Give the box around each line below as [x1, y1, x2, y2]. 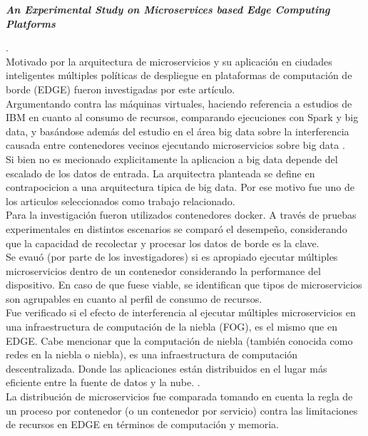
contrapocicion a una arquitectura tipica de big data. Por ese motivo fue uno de [6, 180, 354, 194]
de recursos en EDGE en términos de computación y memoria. [6, 417, 279, 432]
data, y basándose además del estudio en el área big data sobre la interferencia [6, 123, 349, 138]
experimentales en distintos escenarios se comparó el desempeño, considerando [6, 221, 347, 236]
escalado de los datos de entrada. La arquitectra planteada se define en [6, 165, 315, 180]
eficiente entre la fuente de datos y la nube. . [6, 375, 200, 390]
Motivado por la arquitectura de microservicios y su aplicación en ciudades [6, 53, 332, 68]
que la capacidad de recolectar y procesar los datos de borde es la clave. [6, 235, 320, 250]
